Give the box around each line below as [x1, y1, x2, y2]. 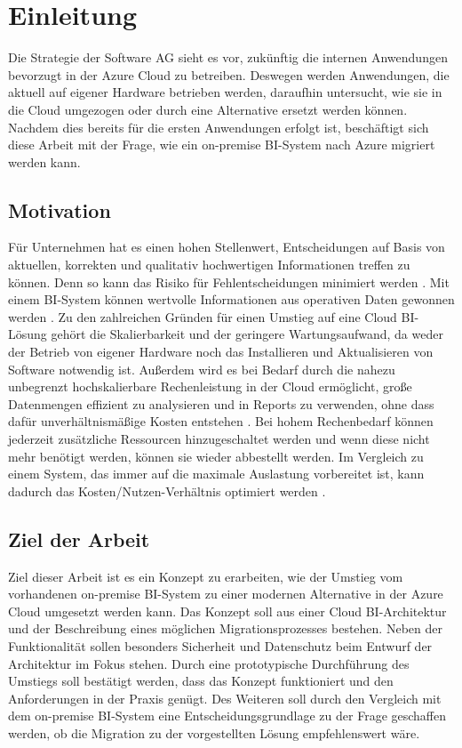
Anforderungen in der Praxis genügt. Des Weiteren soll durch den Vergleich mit [8, 688, 442, 707]
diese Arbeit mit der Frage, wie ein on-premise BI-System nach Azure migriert [8, 135, 435, 154]
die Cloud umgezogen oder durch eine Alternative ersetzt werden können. [8, 100, 408, 118]
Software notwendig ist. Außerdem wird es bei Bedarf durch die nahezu [8, 359, 395, 378]
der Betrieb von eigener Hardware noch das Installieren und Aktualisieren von [8, 342, 434, 361]
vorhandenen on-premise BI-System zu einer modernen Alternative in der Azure [8, 584, 443, 603]
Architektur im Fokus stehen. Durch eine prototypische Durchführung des [8, 654, 410, 672]
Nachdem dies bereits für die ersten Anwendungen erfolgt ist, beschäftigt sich [8, 117, 429, 136]
